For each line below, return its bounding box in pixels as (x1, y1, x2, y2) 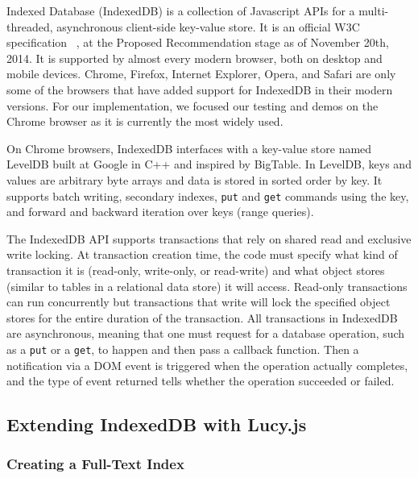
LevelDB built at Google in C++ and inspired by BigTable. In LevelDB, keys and (6, 156, 412, 172)
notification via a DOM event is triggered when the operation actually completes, (6, 356, 408, 373)
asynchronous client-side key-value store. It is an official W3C (56, 18, 360, 35)
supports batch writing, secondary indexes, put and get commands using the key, (6, 187, 409, 204)
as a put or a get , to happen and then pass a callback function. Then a (6, 340, 359, 357)
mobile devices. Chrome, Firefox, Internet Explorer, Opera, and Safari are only (6, 65, 396, 82)
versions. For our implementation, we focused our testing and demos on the (6, 97, 379, 114)
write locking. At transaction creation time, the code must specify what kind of (6, 246, 398, 263)
